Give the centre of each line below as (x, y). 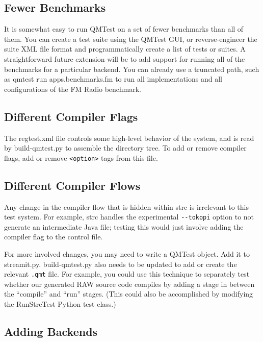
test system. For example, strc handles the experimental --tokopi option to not (129, 217)
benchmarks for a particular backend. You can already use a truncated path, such (132, 69)
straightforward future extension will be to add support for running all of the (125, 58)
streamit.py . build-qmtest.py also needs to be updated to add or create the (121, 264)
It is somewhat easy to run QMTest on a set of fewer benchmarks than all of (124, 29)
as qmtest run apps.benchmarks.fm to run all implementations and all (113, 79)
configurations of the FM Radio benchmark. (73, 89)
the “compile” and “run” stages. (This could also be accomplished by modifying (129, 294)
